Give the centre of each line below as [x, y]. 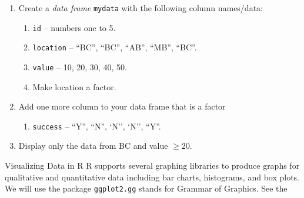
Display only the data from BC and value [93, 146]
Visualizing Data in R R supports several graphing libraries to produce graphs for [152, 165]
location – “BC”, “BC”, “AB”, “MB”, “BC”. [115, 47]
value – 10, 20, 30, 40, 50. [80, 66]
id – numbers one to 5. [74, 27]
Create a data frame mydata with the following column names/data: [141, 8]
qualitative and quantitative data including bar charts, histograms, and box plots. [152, 177]
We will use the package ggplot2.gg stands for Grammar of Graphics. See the [146, 188]
